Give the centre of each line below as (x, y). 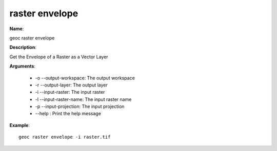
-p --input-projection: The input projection (80, 106)
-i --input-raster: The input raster (70, 92)
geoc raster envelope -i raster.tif (65, 137)
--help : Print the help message (68, 114)
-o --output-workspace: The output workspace (85, 78)
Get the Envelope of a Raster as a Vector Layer (59, 57)
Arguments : (23, 66)
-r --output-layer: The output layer (71, 85)
